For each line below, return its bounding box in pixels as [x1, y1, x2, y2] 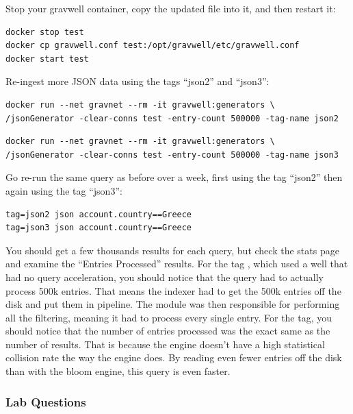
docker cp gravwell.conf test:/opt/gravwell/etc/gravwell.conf [5, 40, 300, 51]
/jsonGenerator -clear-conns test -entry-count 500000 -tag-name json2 [5, 113, 339, 123]
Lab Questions [5, 393, 86, 410]
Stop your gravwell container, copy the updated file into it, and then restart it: [5, 1, 336, 15]
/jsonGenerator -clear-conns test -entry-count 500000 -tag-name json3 [5, 149, 339, 160]
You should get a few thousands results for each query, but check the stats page [5, 243, 339, 257]
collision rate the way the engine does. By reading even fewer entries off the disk [5, 350, 342, 365]
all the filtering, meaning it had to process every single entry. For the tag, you [5, 310, 332, 324]
